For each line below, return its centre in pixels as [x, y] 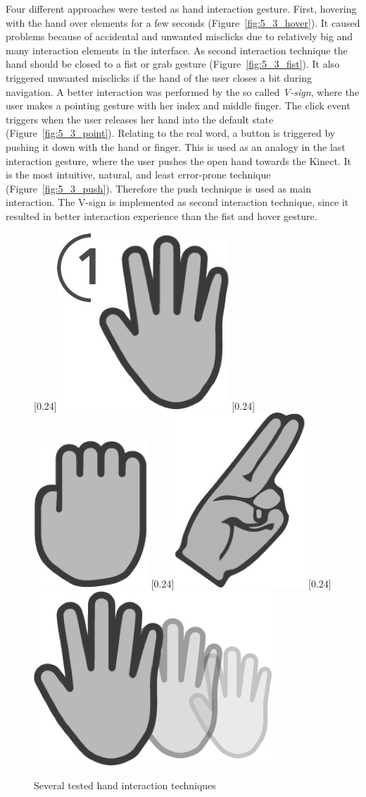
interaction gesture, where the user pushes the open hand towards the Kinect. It [178, 160]
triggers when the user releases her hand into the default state [140, 119]
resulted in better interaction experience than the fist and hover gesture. [162, 215]
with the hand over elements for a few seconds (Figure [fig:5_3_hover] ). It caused [183, 22]
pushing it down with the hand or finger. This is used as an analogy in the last [176, 146]
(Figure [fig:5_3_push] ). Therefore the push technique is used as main [158, 188]
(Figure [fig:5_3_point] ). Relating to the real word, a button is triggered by [171, 133]
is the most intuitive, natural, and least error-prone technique [138, 175]
